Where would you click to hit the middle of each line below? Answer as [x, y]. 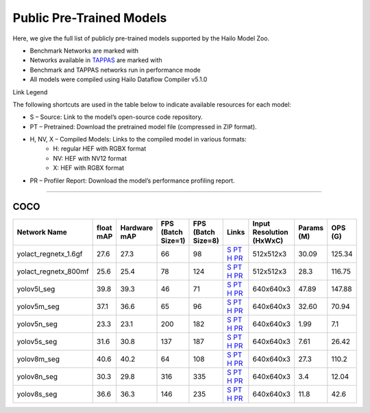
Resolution [270, 232]
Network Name [42, 232]
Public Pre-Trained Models [90, 18]
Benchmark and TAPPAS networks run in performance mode [115, 70]
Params [311, 228]
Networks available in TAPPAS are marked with [96, 60]
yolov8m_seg [38, 359]
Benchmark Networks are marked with [84, 51]
